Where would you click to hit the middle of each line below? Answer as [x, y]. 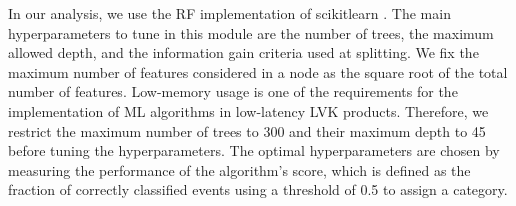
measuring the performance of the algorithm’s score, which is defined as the [239, 169]
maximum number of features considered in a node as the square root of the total [258, 71]
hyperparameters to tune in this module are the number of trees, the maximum [251, 32]
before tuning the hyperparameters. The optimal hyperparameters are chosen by [254, 150]
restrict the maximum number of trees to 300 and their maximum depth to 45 [247, 130]
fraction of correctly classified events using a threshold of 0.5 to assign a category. [258, 189]
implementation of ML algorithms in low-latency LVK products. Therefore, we [248, 110]
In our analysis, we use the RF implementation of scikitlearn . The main [229, 13]
